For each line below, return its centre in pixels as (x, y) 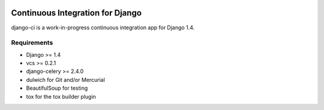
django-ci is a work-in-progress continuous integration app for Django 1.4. (103, 27)
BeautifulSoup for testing (57, 88)
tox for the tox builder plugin (61, 96)
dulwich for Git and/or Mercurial (65, 80)
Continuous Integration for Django (76, 13)
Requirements (32, 43)
